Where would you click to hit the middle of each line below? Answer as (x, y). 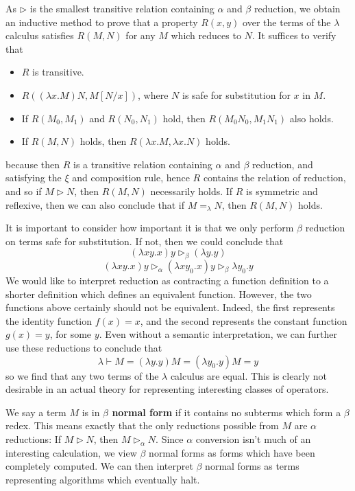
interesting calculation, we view (71, 452)
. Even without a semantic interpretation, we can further (218, 334)
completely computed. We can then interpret (99, 466)
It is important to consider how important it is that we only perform (150, 228)
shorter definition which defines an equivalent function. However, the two (159, 294)
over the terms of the (287, 22)
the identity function (49, 320)
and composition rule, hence (131, 178)
